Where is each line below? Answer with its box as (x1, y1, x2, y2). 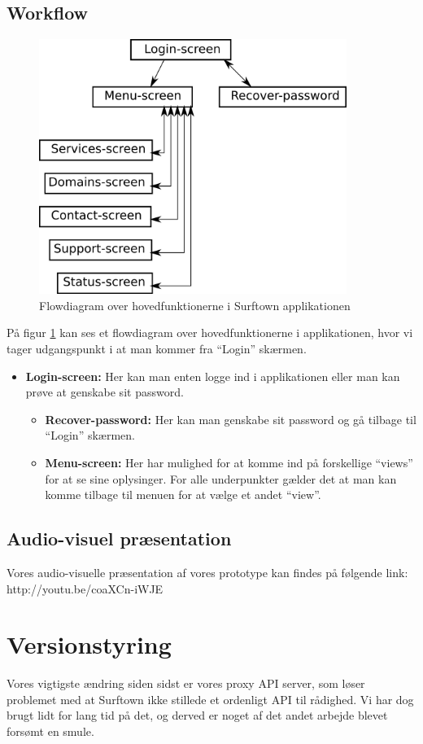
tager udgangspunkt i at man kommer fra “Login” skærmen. (7, 339, 307, 357)
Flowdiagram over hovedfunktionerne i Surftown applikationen (39, 296, 351, 313)
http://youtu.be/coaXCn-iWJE (7, 580, 164, 597)
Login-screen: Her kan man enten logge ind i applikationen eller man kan (25, 367, 400, 384)
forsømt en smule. (7, 723, 94, 739)
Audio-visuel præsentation (7, 526, 232, 551)
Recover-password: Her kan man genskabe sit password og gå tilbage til (45, 410, 416, 427)
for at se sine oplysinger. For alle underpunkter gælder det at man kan (45, 470, 397, 487)
